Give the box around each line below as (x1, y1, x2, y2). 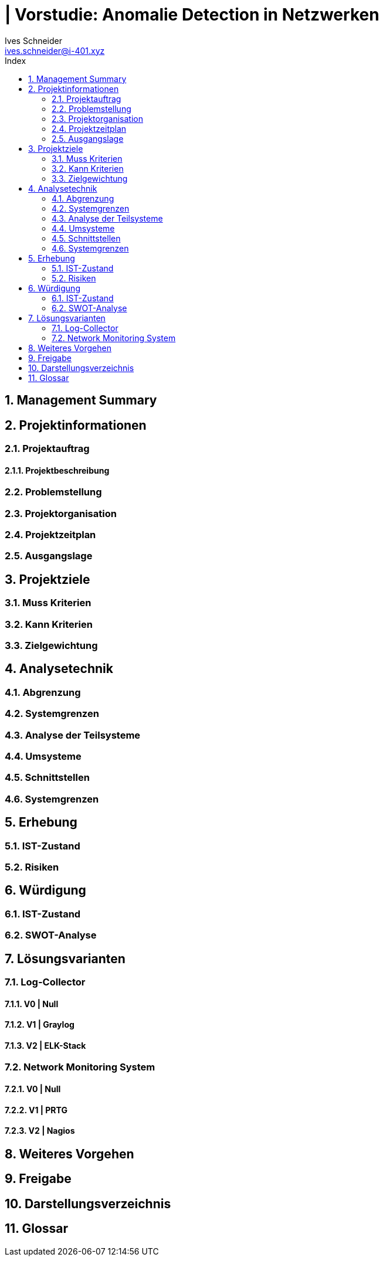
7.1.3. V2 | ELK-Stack (5, 1040, 86, 1051)
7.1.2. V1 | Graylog (5, 1019, 74, 1030)
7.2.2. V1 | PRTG (5, 1104, 67, 1115)
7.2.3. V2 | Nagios (5, 1126, 75, 1136)
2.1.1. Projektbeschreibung (5, 465, 110, 475)
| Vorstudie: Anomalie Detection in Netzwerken (5, 5, 379, 25)
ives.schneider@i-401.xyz (5, 45, 105, 56)
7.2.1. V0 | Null (5, 1084, 61, 1094)
